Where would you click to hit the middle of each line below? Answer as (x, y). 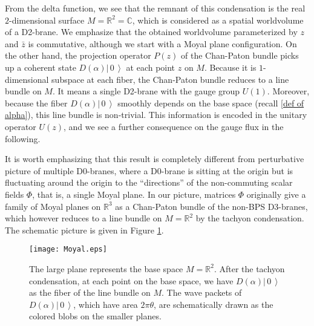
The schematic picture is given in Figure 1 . (84, 230)
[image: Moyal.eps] (68, 249)
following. (23, 138)
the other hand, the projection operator (78, 55)
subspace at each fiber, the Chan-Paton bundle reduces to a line (170, 79)
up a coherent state (41, 67)
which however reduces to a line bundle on (83, 218)
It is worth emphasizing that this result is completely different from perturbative (155, 159)
